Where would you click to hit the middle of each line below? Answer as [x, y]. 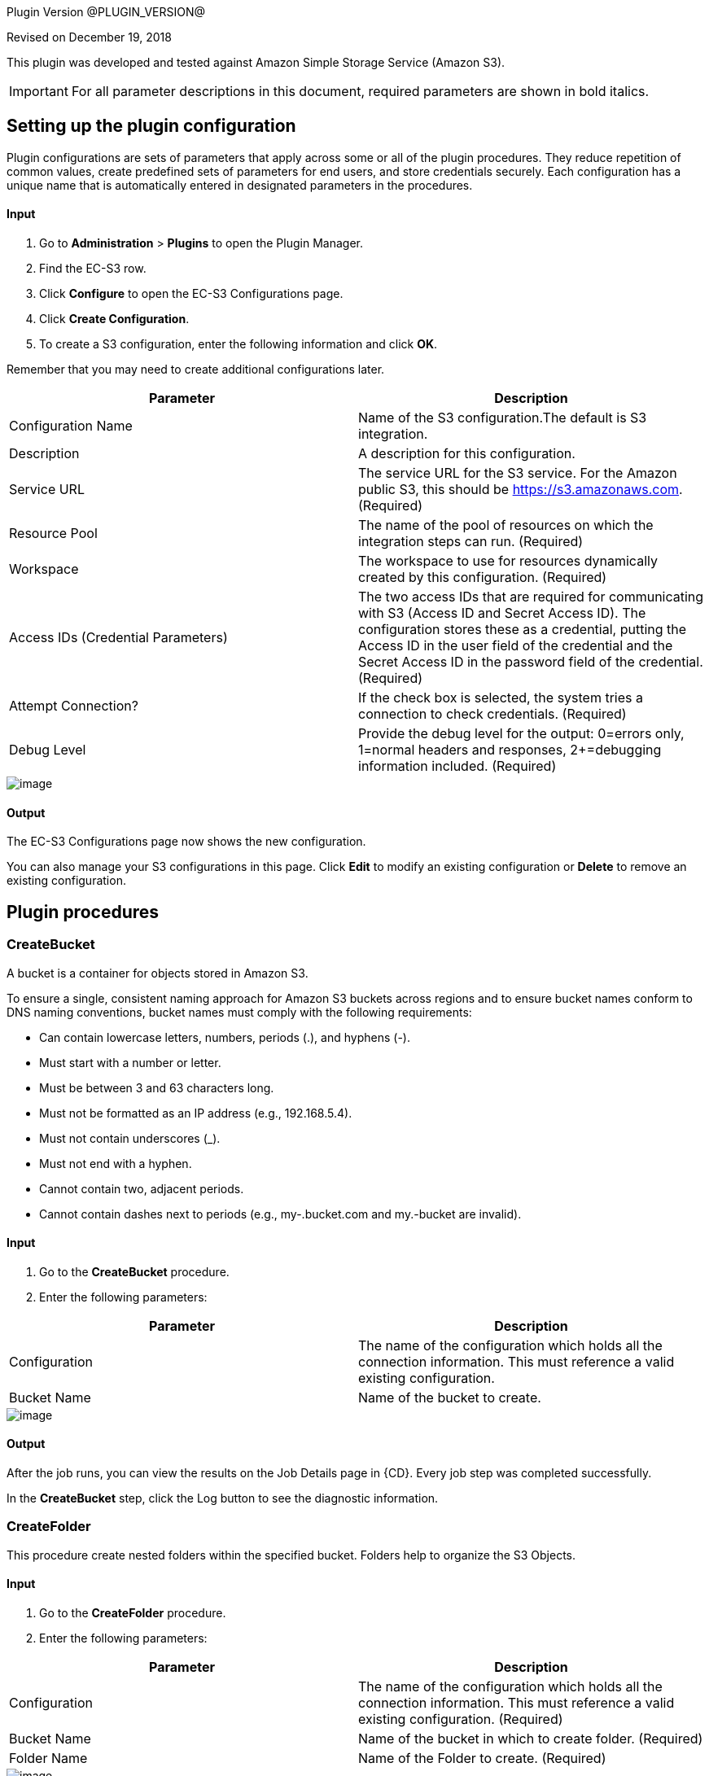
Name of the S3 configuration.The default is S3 [503, 418]
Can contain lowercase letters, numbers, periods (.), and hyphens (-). [225, 1037]
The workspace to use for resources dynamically [508, 561]
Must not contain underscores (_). [130, 1138]
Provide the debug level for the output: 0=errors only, [521, 734]
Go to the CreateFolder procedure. [133, 1612]
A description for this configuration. [467, 454]
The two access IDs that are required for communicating [531, 597]
